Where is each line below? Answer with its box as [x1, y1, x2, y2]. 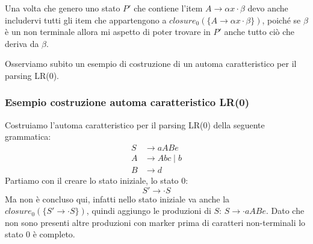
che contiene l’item [134, 2, 203, 14]
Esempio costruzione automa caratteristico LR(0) [5, 95, 249, 110]
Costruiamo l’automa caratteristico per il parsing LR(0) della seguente [5, 118, 265, 131]
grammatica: [5, 130, 51, 143]
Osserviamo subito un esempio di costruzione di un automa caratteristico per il [5, 57, 297, 70]
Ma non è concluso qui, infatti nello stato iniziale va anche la [5, 192, 230, 205]
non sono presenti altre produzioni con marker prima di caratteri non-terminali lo [5, 216, 306, 228]
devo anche [247, 2, 288, 14]
